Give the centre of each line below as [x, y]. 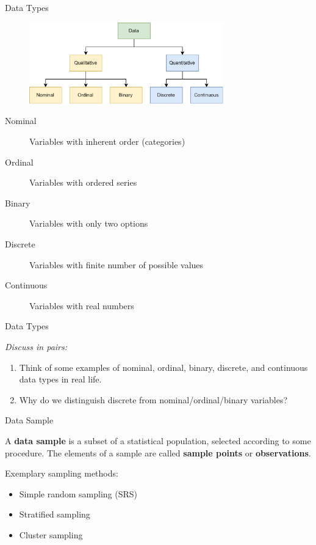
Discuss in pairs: [36, 346]
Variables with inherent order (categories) [107, 141]
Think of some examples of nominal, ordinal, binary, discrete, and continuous [163, 367]
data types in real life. [60, 379]
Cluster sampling [51, 534]
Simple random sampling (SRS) [78, 493]
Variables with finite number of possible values [117, 264]
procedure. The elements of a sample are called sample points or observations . [158, 452]
